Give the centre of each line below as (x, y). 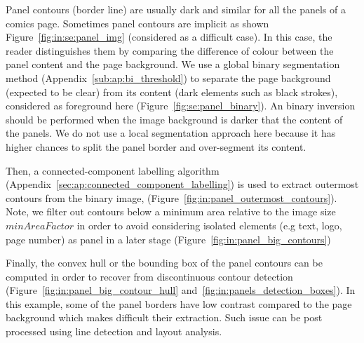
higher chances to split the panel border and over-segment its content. (156, 146)
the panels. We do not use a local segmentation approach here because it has (171, 133)
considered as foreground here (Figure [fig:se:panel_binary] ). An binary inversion (181, 106)
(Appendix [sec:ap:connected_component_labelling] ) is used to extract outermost (182, 184)
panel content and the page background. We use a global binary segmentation (173, 64)
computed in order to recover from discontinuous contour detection (149, 276)
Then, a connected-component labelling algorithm (113, 170)
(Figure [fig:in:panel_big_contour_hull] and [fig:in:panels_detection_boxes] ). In (181, 290)
